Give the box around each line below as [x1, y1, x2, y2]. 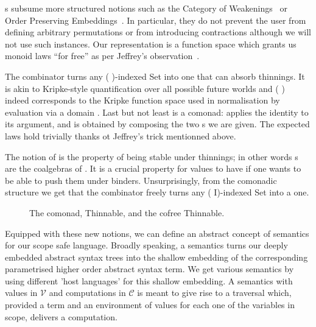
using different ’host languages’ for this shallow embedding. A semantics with [5, 274, 293, 287]
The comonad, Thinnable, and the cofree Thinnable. [29, 206, 225, 219]
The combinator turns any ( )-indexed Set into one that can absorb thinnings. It [5, 69, 305, 82]
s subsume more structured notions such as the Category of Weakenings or [5, 2, 287, 14]
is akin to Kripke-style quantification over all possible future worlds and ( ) [5, 82, 285, 94]
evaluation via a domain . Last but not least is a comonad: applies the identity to [5, 105, 309, 118]
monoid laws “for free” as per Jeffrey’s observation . [5, 49, 200, 62]
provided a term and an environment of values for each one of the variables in [5, 298, 295, 311]
